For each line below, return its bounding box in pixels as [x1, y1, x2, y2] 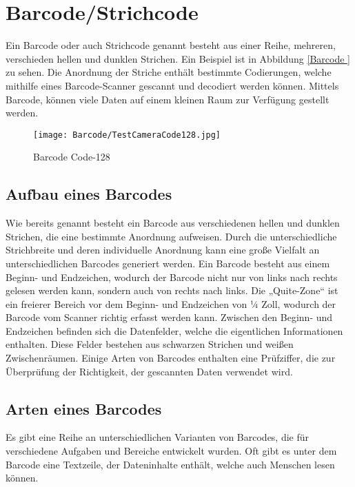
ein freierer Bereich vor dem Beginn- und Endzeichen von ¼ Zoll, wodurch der [6, 296, 336, 311]
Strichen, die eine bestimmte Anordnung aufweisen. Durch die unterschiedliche [6, 229, 337, 243]
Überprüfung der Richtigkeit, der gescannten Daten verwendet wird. [6, 364, 293, 378]
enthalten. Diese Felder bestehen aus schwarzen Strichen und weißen [6, 337, 294, 351]
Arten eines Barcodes [6, 397, 162, 419]
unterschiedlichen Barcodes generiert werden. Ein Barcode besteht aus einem [6, 256, 330, 270]
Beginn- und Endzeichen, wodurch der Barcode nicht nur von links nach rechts [6, 269, 338, 284]
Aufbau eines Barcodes [6, 183, 172, 205]
